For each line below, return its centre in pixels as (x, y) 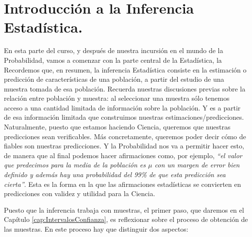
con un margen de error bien (197, 165)
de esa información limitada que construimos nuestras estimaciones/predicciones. (124, 117)
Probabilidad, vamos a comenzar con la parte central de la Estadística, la (113, 60)
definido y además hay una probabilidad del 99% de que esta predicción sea (115, 174)
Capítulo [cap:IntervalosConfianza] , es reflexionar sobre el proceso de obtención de (126, 219)
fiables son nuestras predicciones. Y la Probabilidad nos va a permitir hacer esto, (124, 146)
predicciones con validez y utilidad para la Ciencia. (80, 193)
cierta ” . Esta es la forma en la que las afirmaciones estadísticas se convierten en (123, 184)
